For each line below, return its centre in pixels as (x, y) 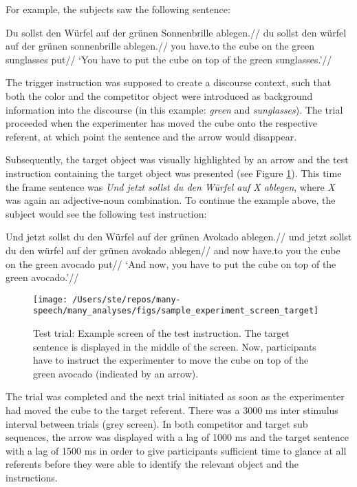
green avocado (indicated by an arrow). (116, 373)
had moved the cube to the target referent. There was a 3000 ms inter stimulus (172, 410)
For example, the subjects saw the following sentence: (118, 9)
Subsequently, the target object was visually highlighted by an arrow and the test (177, 159)
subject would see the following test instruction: (106, 213)
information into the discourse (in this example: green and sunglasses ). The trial (174, 109)
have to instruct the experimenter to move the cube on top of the (171, 360)
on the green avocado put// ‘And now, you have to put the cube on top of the (171, 263)
